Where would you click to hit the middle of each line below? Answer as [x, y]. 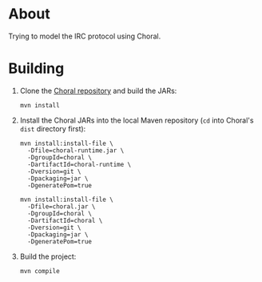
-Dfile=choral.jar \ [62, 206]
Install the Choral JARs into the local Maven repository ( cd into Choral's [137, 120]
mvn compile [40, 271]
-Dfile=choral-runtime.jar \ [76, 150]
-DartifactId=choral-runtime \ [79, 164]
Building [36, 68]
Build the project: [48, 256]
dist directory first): [53, 128]
